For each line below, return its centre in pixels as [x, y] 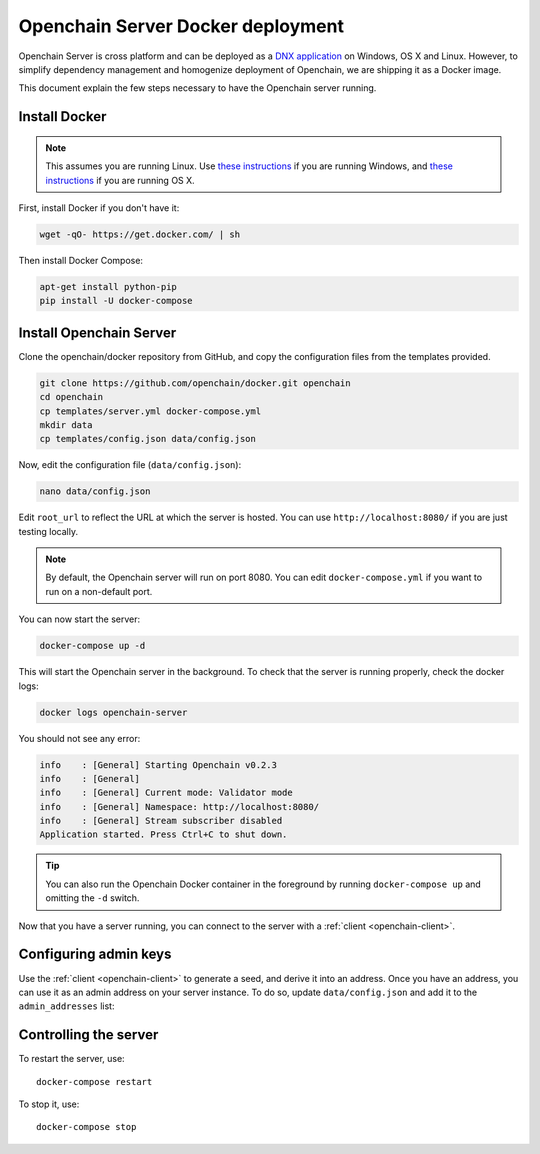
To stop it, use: [49, 1104]
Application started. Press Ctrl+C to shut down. [163, 834]
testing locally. [48, 531]
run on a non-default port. [99, 591]
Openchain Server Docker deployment [181, 26]
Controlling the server [88, 1035]
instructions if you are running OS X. [120, 180]
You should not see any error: [79, 738]
